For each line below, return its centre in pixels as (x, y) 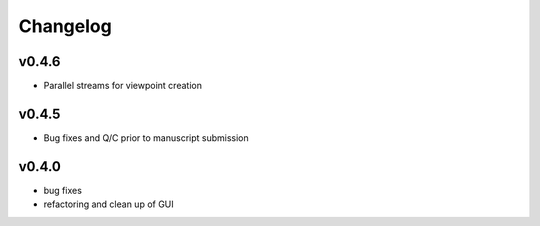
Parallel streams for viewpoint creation (122, 86)
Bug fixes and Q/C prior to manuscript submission (146, 137)
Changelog (65, 26)
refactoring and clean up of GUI (108, 204)
